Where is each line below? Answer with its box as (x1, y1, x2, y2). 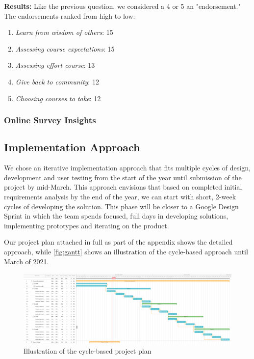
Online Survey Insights (4, 114, 96, 126)
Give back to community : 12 (15, 76, 99, 86)
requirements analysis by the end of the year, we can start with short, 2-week (4, 191, 236, 201)
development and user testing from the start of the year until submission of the (4, 172, 242, 182)
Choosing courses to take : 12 (15, 93, 101, 103)
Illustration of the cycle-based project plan (24, 346, 152, 356)
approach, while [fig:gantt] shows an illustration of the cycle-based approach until (4, 246, 248, 256)
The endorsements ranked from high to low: (4, 10, 135, 21)
